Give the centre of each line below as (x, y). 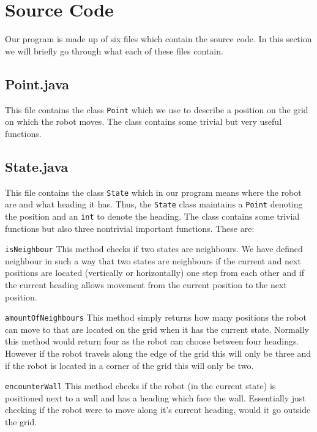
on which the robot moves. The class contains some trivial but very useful (144, 121)
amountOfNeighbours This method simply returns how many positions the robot (156, 317)
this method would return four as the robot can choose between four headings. (152, 341)
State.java (37, 166)
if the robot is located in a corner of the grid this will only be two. (129, 365)
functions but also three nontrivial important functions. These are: (130, 228)
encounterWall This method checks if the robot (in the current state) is (140, 386)
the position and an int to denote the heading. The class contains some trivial (152, 216)
